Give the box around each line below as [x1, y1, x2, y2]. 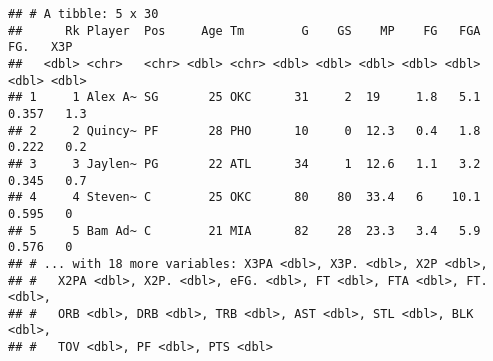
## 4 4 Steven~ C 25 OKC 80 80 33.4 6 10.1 [8, 190, 481, 205]
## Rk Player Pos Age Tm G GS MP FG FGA [8, 23, 481, 38]
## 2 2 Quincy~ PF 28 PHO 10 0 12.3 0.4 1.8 [8, 123, 481, 138]
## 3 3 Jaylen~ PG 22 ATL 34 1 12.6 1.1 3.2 [8, 156, 481, 171]
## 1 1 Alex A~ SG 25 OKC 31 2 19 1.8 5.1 [8, 90, 481, 105]
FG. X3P [8, 40, 73, 55]
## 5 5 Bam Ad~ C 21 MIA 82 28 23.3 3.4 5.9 [8, 223, 481, 238]
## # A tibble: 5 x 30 [8, 7, 159, 21]
